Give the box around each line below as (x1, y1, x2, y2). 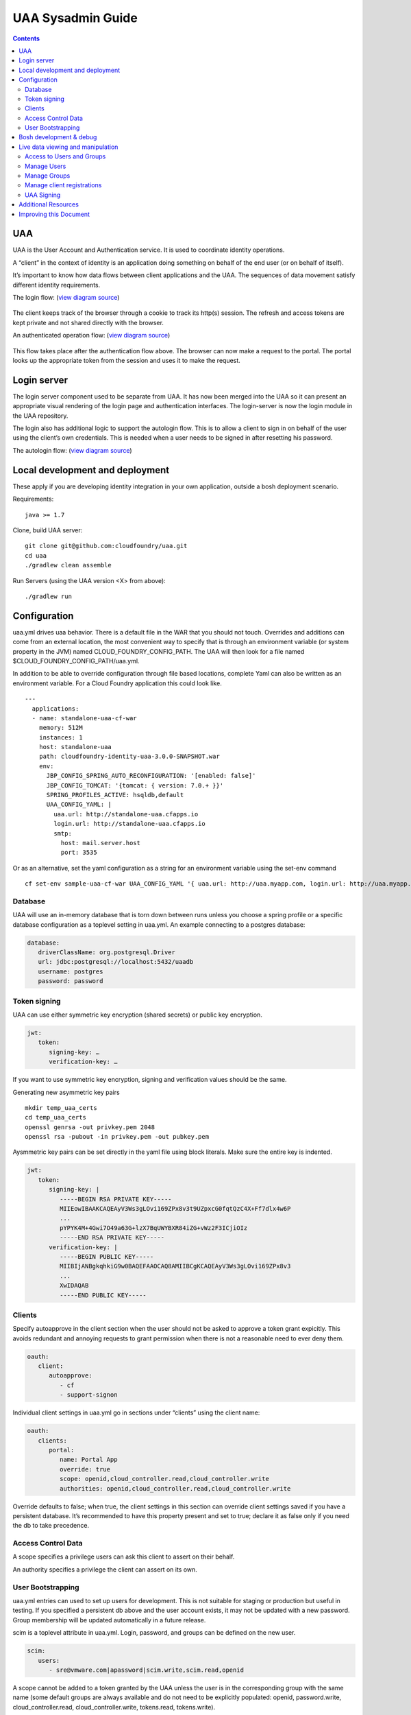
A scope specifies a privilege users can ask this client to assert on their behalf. (12, 1552, 235, 1561)
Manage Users (25, 162, 66, 170)
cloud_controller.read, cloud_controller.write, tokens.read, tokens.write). (12, 1703, 216, 1711)
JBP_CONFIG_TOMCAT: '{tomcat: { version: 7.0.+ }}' (46, 781, 224, 789)
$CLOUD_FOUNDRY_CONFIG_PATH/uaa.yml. (12, 657, 140, 665)
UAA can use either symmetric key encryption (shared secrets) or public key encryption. (12, 1010, 263, 1019)
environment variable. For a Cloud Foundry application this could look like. (12, 679, 222, 687)
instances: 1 (38, 733, 83, 741)
